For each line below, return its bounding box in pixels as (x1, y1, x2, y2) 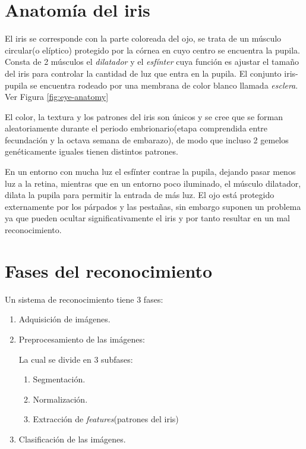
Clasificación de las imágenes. (18, 432, 126, 445)
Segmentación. (33, 373, 86, 385)
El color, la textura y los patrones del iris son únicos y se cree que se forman (5, 110, 283, 123)
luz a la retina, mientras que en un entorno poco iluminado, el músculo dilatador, (5, 177, 301, 189)
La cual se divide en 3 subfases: (18, 353, 133, 365)
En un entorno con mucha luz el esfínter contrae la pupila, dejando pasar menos (5, 165, 296, 178)
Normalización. (33, 393, 88, 405)
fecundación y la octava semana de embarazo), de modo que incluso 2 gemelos (5, 133, 289, 146)
